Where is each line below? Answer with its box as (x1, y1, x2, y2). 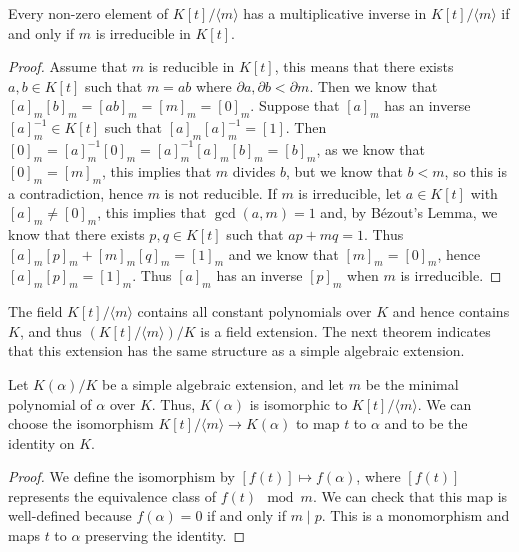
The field (8, 301, 63, 322)
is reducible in (148, 56, 235, 77)
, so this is (444, 160, 508, 181)
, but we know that (285, 160, 403, 181)
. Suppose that (250, 95, 340, 116)
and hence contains (392, 301, 510, 322)
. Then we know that (309, 75, 438, 96)
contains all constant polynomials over (137, 301, 372, 322)
